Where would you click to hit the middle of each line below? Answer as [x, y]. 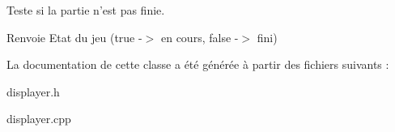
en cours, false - [200, 37]
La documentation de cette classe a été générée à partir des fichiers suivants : [198, 64]
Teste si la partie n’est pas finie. [86, 10]
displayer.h [33, 91]
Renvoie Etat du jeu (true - [74, 37]
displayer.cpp [39, 119]
